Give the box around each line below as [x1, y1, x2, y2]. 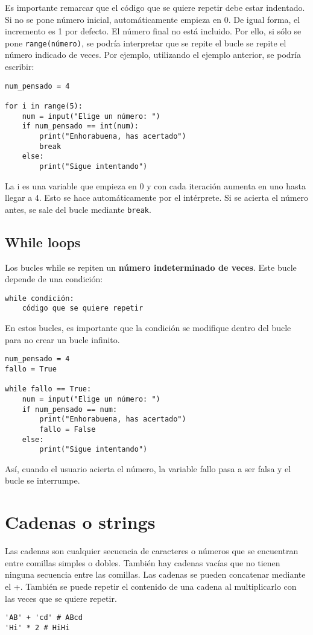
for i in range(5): [5, 101, 83, 110]
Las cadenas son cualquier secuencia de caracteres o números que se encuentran [5, 545, 299, 557]
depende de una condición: [5, 273, 103, 285]
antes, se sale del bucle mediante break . [5, 203, 151, 215]
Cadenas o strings [5, 510, 156, 534]
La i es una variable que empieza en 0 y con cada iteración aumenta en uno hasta [5, 179, 306, 192]
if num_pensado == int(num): [22, 122, 139, 131]
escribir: [5, 60, 34, 73]
